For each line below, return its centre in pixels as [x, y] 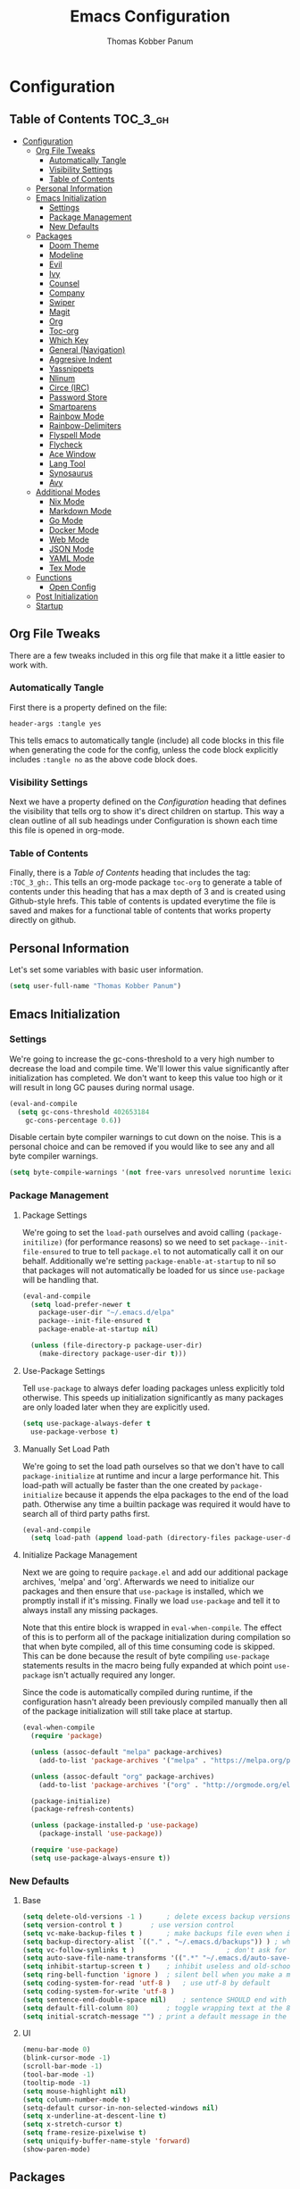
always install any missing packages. [90, 1611]
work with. [29, 665]
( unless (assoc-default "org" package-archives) [123, 1777]
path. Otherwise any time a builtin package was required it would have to [156, 1504]
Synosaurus [71, 473]
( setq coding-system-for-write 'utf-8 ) [98, 1991]
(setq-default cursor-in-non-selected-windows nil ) [120, 2108]
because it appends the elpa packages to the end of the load [176, 1494]
